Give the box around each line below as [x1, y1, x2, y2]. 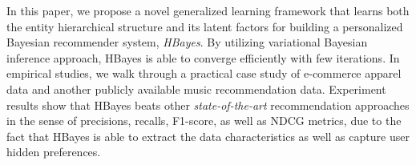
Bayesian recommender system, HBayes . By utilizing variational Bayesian [6, 34, 368, 50]
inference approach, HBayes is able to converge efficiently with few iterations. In [6, 49, 400, 66]
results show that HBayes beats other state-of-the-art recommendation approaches [6, 96, 410, 113]
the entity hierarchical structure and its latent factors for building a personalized [6, 18, 403, 34]
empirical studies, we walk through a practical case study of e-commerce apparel [6, 65, 402, 82]
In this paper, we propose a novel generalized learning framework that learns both [6, 2, 410, 18]
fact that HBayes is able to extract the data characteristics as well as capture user [6, 127, 410, 144]
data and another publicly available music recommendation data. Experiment [6, 80, 386, 97]
